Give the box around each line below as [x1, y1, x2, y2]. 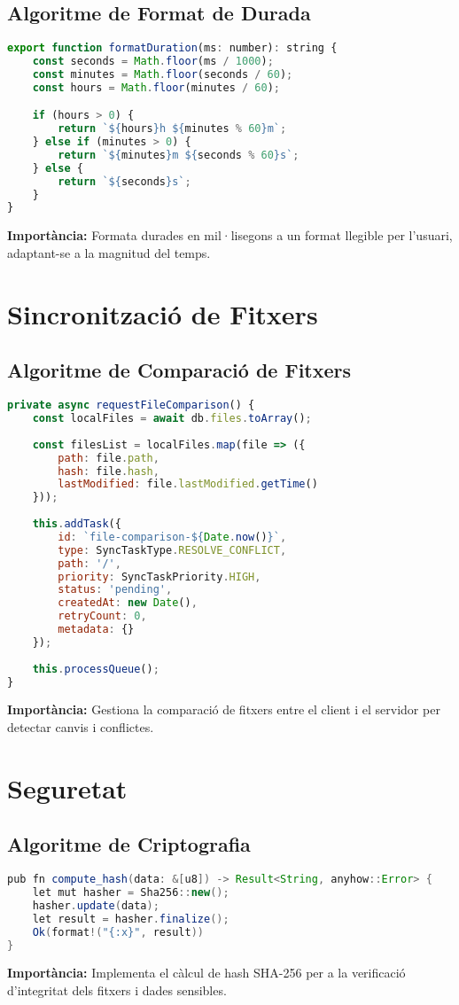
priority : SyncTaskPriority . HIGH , [58, 570, 261, 583]
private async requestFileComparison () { [7, 399, 255, 412]
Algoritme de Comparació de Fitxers [7, 356, 352, 384]
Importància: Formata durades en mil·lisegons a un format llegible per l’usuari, [7, 226, 453, 245]
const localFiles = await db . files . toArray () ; [32, 412, 312, 425]
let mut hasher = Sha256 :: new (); [32, 886, 229, 900]
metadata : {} [58, 623, 135, 635]
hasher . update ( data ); [32, 899, 159, 912]
